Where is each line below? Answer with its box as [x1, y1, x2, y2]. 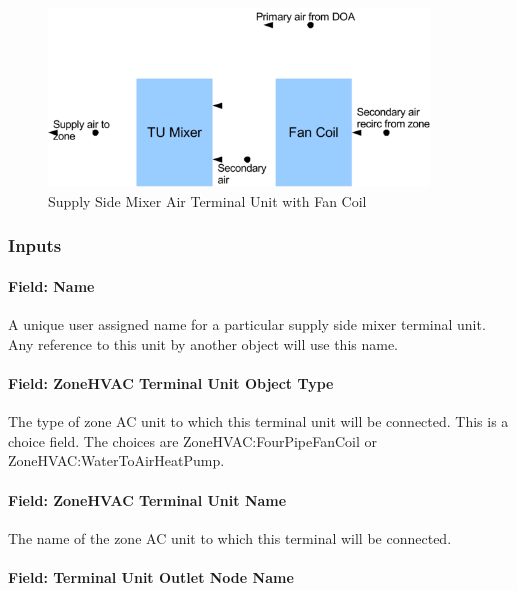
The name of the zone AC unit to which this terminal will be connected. [8, 527, 452, 548]
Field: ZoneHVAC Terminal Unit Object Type [8, 372, 334, 393]
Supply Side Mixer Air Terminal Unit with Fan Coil [48, 190, 367, 211]
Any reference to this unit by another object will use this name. [8, 333, 399, 354]
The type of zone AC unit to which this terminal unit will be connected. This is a [8, 411, 509, 432]
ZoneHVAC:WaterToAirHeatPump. [8, 450, 225, 471]
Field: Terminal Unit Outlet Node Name [8, 566, 294, 587]
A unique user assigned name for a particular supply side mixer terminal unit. [8, 314, 486, 335]
